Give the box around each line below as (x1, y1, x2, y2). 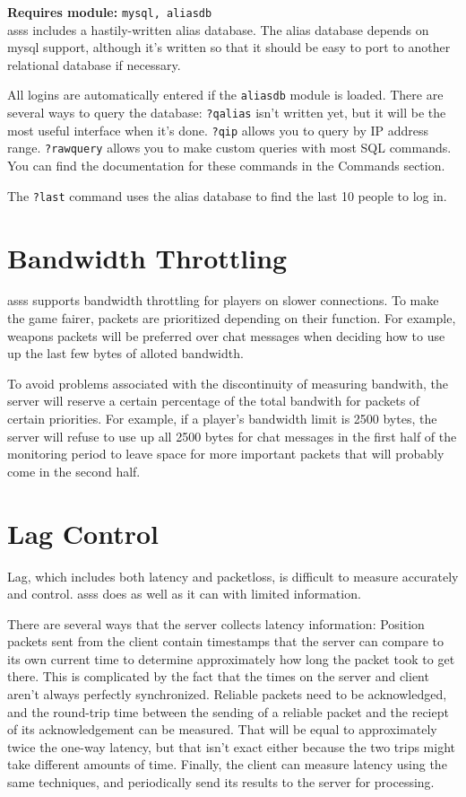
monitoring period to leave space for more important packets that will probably (7, 444, 444, 463)
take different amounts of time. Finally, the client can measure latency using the (7, 755, 447, 774)
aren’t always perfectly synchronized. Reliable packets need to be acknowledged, (7, 685, 447, 704)
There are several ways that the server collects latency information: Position (7, 614, 425, 633)
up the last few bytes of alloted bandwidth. (7, 344, 244, 363)
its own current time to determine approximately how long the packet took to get (7, 649, 455, 668)
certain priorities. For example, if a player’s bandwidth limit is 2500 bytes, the (7, 409, 437, 427)
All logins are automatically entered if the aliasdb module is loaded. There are (7, 85, 444, 104)
